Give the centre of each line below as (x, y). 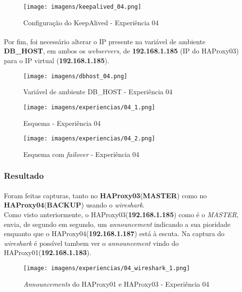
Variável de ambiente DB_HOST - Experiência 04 (98, 92)
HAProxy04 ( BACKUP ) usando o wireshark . (74, 205)
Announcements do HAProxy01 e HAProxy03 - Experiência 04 (116, 283)
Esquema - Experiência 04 (62, 123)
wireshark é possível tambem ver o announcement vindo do (91, 243)
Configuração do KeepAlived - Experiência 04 (91, 22)
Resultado (24, 176)
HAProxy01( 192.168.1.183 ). (48, 252)
